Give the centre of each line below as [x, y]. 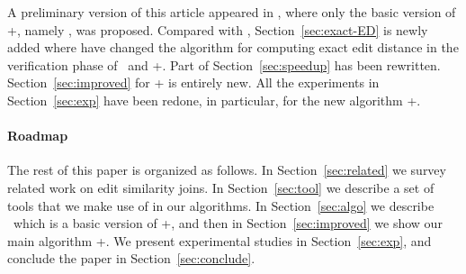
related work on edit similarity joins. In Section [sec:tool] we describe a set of [221, 187]
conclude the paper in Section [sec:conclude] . [131, 258]
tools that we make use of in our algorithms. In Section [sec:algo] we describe [221, 205]
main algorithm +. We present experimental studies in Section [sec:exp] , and [220, 240]
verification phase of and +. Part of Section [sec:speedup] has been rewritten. [224, 64]
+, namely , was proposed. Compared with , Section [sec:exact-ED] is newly [218, 29]
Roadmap [38, 136]
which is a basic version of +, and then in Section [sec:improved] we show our [228, 223]
